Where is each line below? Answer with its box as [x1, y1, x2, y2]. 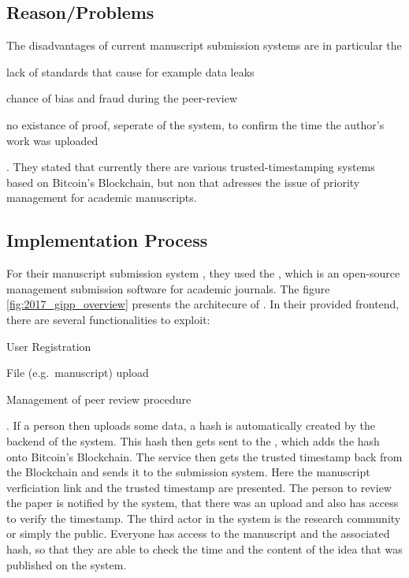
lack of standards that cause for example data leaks [6, 63, 255, 80]
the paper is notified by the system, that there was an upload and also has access [6, 494, 399, 511]
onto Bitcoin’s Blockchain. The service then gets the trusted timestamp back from [6, 448, 403, 464]
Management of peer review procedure [6, 390, 191, 407]
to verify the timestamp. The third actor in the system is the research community [6, 509, 401, 526]
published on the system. [6, 556, 127, 572]
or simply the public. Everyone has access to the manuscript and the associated [6, 525, 390, 542]
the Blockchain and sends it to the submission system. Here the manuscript [6, 464, 370, 480]
